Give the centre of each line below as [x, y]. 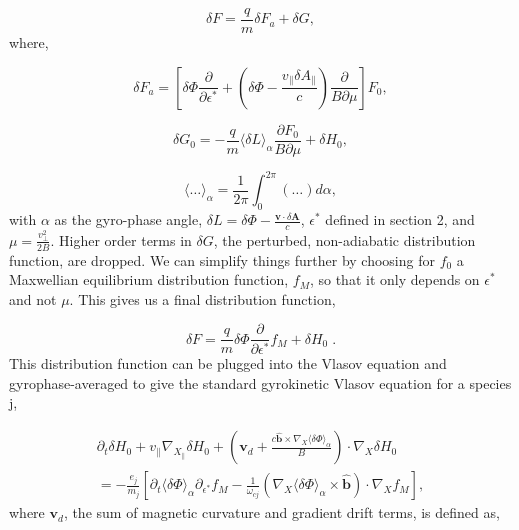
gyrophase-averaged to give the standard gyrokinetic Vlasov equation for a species [260, 382]
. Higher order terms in [121, 239]
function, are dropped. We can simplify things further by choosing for [222, 259]
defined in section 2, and [400, 219]
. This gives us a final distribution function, [202, 298]
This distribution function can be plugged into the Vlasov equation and [228, 363]
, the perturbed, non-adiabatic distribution [344, 239]
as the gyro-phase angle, [128, 219]
